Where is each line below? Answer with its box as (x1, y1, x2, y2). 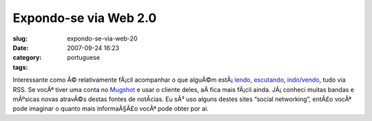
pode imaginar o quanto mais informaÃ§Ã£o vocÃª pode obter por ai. (12, 104, 209, 113)
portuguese (67, 54, 100, 62)
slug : (12, 34, 28, 43)
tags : (12, 63, 28, 71)
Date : (12, 43, 29, 52)
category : (12, 54, 42, 62)
